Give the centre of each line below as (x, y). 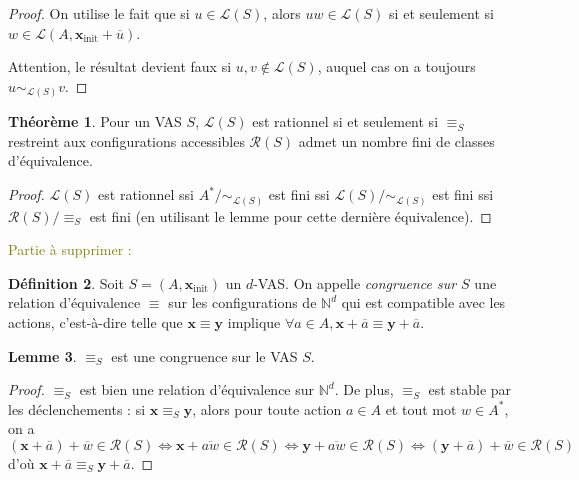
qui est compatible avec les (423, 302)
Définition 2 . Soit (66, 282)
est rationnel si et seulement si (345, 121)
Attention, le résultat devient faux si (120, 66)
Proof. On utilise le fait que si (99, 13)
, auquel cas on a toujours (396, 66)
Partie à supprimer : (70, 249)
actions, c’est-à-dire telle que (95, 321)
